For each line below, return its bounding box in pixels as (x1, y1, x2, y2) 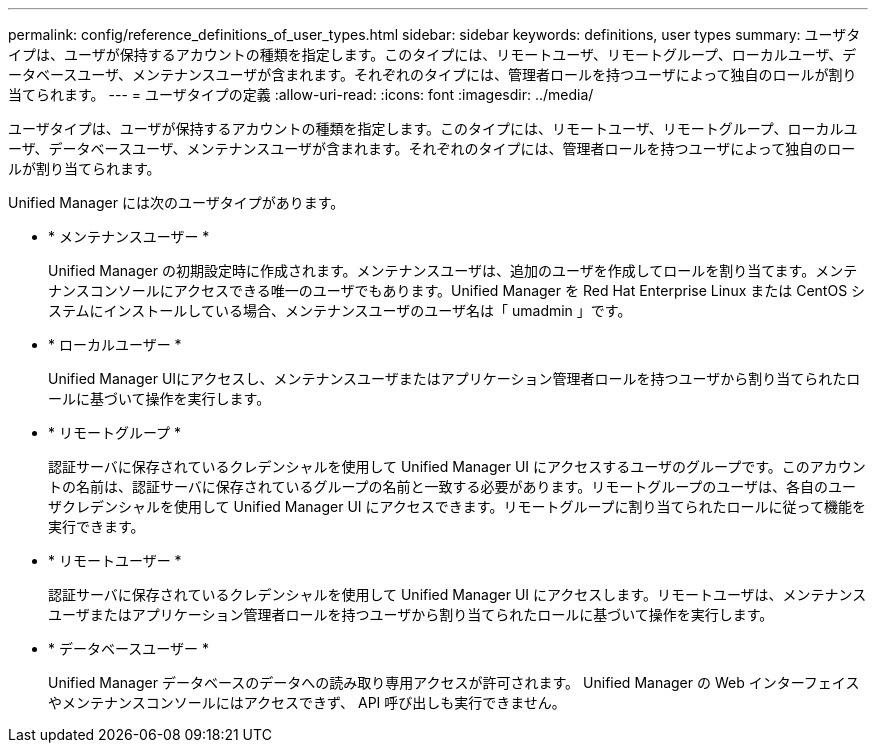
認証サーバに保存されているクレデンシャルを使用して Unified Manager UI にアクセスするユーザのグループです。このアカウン (48, 458, 866, 475)
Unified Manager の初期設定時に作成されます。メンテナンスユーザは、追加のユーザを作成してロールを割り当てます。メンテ (48, 262, 858, 279)
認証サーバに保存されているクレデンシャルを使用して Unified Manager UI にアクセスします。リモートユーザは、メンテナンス (48, 586, 867, 603)
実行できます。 (48, 518, 145, 535)
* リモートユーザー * (48, 552, 182, 569)
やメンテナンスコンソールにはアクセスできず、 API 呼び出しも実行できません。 (48, 694, 566, 711)
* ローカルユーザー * (48, 336, 182, 353)
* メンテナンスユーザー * (48, 228, 210, 245)
